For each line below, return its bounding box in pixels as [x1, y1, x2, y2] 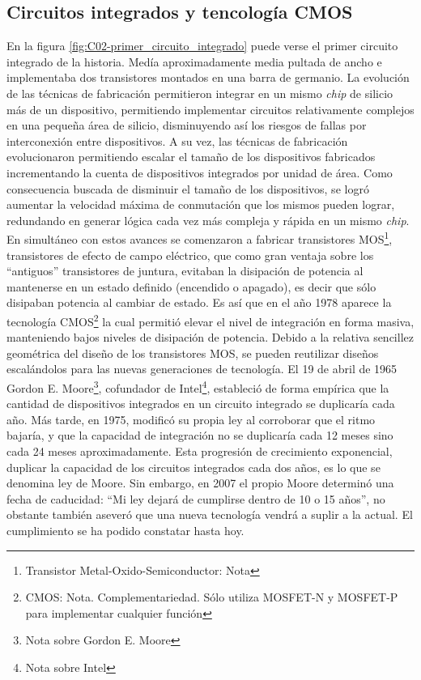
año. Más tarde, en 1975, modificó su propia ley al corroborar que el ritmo [6, 410, 376, 427]
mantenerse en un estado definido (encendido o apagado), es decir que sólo [6, 278, 376, 295]
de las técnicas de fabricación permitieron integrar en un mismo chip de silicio [6, 84, 393, 101]
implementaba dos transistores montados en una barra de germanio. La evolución [6, 69, 410, 86]
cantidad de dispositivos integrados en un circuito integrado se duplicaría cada [6, 395, 395, 412]
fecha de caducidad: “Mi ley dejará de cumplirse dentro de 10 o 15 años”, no [6, 490, 385, 507]
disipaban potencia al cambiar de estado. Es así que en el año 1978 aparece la [6, 294, 392, 311]
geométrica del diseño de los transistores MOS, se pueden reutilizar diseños [6, 344, 379, 361]
